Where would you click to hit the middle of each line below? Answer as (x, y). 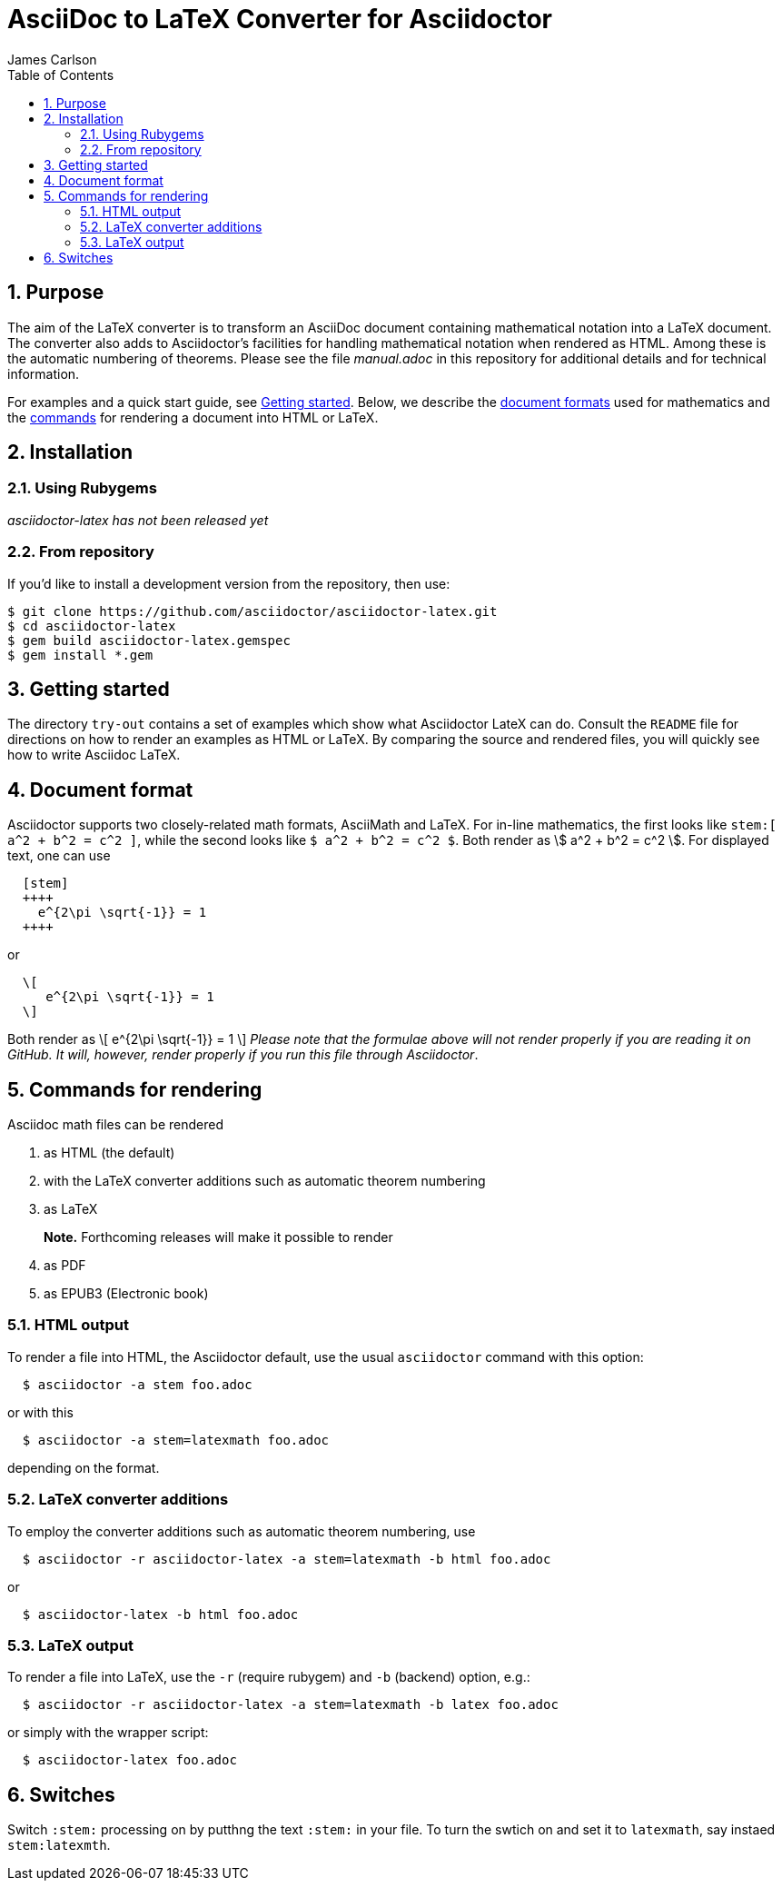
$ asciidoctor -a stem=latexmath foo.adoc (176, 1440)
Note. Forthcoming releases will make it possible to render (218, 1237)
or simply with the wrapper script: (108, 1733)
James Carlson (52, 59)
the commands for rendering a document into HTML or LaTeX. (193, 417)
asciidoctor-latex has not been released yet (138, 520)
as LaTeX (71, 1209)
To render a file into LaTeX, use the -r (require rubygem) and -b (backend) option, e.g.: (269, 1677)
